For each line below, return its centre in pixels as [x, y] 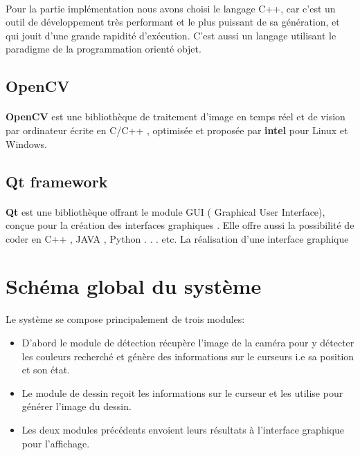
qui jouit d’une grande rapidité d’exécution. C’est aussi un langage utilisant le [171, 35]
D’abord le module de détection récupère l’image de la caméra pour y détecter [188, 342]
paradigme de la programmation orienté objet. [103, 49]
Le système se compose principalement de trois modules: [125, 319]
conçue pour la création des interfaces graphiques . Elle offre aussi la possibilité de [180, 225]
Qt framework [57, 181]
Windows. [26, 143]
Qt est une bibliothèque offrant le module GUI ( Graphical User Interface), [165, 211]
